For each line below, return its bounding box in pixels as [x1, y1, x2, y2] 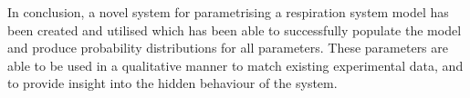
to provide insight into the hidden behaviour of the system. [7, 73, 338, 93]
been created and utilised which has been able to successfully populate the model [7, 20, 462, 39]
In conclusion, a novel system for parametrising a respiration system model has [7, 3, 449, 21]
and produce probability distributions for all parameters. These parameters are [7, 38, 448, 57]
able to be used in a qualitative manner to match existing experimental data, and [7, 55, 464, 74]
